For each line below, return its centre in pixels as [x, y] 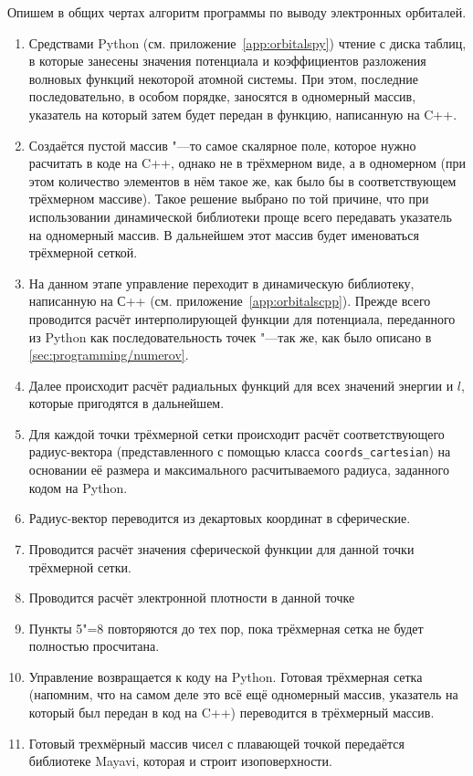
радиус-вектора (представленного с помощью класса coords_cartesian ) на [240, 451]
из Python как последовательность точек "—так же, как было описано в [230, 336]
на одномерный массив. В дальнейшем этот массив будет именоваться [224, 234]
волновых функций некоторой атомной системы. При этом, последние [223, 78]
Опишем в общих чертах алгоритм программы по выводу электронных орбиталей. [237, 12]
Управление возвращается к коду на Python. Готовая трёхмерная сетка [226, 676]
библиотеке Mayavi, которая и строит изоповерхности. [180, 761]
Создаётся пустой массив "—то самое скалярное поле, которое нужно [222, 145]
